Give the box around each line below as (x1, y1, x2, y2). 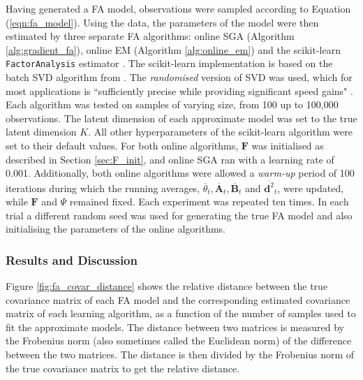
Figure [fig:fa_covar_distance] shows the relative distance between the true (6, 279, 328, 293)
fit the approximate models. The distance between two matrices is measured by (6, 319, 344, 334)
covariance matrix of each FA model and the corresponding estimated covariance (6, 292, 350, 307)
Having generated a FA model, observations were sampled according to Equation (6, 1, 351, 15)
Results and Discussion (6, 251, 138, 268)
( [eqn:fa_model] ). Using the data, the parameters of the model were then (6, 15, 319, 29)
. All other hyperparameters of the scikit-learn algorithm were (88, 124, 353, 139)
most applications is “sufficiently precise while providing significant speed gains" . (6, 83, 353, 98)
